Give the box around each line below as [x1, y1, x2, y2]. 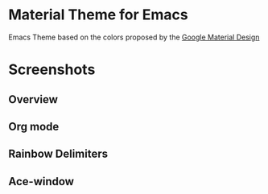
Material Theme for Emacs [8, 6, 188, 24]
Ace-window [8, 175, 75, 188]
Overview [8, 93, 59, 106]
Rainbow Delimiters [8, 147, 109, 161]
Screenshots [8, 60, 96, 79]
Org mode [8, 119, 60, 134]
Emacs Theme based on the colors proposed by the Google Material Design [8, 32, 260, 42]
